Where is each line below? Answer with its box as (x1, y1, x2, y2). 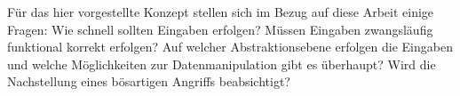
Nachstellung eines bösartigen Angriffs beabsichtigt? (7, 72, 290, 91)
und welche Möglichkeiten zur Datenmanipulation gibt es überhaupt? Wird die (7, 54, 436, 73)
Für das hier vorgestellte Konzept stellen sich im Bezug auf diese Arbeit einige (7, 3, 434, 20)
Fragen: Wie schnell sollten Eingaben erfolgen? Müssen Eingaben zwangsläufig (7, 20, 433, 38)
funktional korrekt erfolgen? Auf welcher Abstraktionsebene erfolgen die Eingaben (7, 37, 453, 56)
